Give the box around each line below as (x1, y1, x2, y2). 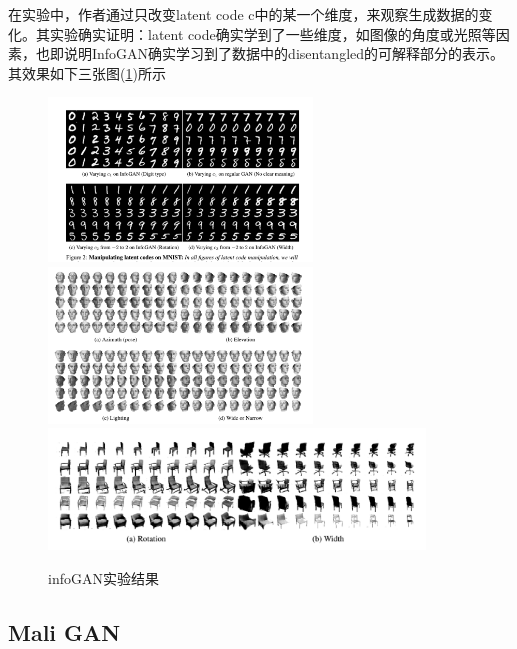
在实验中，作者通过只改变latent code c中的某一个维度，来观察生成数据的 (8, 4, 479, 24)
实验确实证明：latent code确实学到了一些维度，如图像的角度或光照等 (49, 23, 496, 44)
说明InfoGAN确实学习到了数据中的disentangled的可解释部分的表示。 (63, 43, 505, 64)
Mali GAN (8, 616, 121, 647)
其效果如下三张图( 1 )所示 (8, 62, 166, 83)
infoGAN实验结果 (48, 567, 159, 588)
